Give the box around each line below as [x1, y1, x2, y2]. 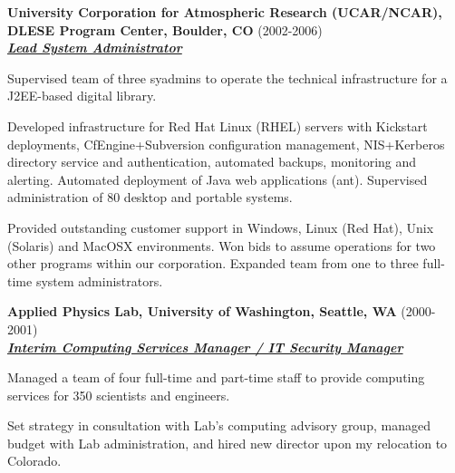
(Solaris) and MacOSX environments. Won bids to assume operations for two [7, 236, 436, 255]
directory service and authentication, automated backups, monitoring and [7, 152, 417, 171]
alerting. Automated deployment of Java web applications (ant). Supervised [7, 169, 428, 188]
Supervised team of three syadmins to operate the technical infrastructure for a [7, 68, 448, 87]
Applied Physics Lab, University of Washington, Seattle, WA [7, 302, 397, 321]
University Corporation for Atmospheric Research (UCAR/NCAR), [7, 3, 442, 21]
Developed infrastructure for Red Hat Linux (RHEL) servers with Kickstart [7, 116, 428, 135]
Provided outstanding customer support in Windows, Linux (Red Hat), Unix [7, 217, 434, 236]
